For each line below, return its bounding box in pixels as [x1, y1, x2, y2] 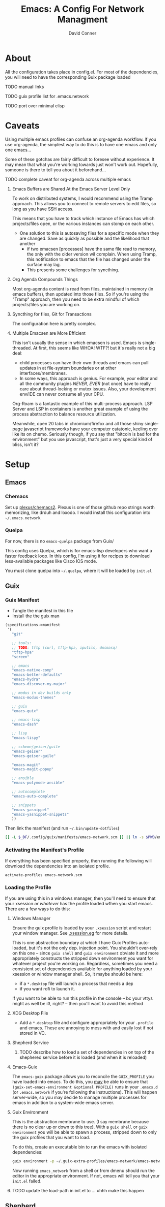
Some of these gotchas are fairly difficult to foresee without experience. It [5, 156, 155, 162]
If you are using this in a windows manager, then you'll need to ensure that [5, 895, 156, 901]
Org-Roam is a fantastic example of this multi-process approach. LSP [12, 400, 153, 407]
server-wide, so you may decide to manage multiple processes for [12, 1094, 147, 1100]
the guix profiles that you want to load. [12, 1134, 90, 1140]
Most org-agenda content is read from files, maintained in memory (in [12, 286, 154, 291]
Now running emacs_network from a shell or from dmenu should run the [12, 1168, 155, 1174]
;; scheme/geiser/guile [11, 744, 60, 749]
